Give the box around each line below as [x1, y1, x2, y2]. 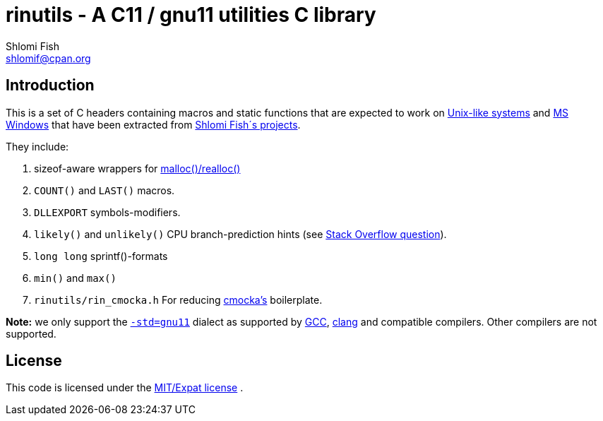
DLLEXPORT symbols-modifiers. [34, 206, 181, 218]
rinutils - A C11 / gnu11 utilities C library [6, 3, 376, 27]
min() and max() [34, 271, 117, 284]
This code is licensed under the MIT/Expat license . [6, 381, 244, 394]
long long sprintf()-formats [34, 249, 168, 262]
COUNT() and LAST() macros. [34, 184, 175, 196]
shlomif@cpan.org [6, 52, 91, 64]
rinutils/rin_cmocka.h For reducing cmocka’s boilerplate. [34, 293, 323, 306]
